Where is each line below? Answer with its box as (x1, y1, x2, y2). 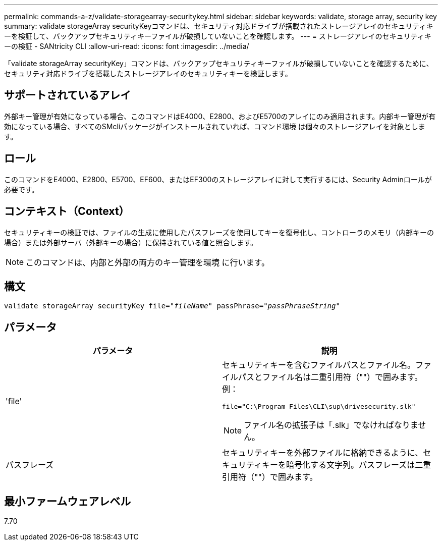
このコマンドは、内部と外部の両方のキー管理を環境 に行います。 (26, 257, 269, 267)
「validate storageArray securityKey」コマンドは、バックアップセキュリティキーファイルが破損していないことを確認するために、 (4, 59, 433, 68)
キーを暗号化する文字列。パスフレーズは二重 (262, 460, 431, 470)
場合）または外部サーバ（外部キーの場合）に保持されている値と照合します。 (4, 238, 258, 247)
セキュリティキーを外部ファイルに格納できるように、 (222, 448, 423, 458)
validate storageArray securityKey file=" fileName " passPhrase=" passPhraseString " (4, 302, 340, 310)
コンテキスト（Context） (4, 205, 130, 218)
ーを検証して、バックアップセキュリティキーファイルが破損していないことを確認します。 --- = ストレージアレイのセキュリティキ (4, 32, 431, 40)
